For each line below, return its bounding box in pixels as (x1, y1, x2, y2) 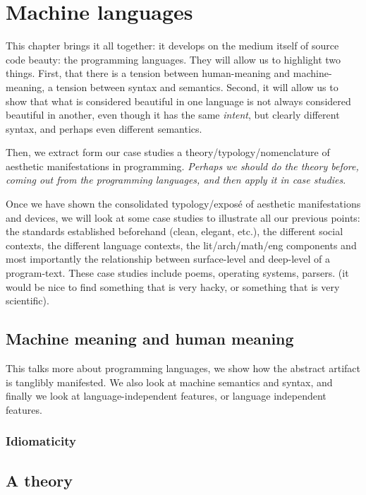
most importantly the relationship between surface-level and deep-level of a (6, 251, 330, 266)
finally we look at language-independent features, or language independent (6, 388, 327, 403)
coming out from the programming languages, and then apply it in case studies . (6, 172, 346, 187)
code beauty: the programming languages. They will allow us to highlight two (6, 52, 341, 66)
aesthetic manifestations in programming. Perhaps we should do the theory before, (6, 158, 359, 173)
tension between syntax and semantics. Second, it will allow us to (56, 79, 338, 94)
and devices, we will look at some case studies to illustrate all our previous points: (6, 210, 360, 225)
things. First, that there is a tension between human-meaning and (6, 66, 291, 80)
